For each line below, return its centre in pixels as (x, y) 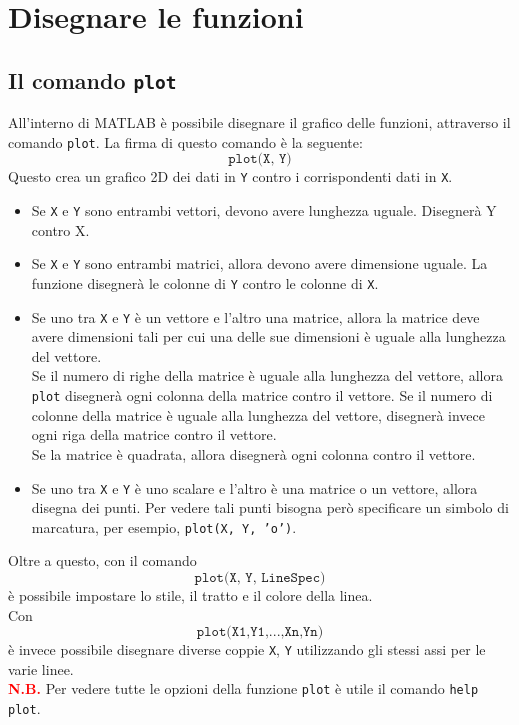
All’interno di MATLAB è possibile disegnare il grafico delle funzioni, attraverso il (259, 122)
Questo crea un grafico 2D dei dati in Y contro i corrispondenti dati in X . (230, 176)
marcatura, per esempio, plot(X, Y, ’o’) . (164, 526)
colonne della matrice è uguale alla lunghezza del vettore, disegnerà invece (258, 414)
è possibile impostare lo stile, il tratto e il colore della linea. (190, 595)
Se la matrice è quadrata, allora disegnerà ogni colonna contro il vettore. (253, 453)
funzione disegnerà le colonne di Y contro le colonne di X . (205, 282)
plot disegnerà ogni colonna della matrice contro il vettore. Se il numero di (262, 395)
